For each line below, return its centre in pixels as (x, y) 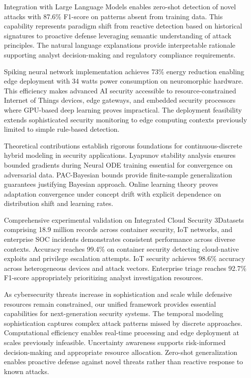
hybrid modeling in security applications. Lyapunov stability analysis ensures (120, 155)
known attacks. (27, 371)
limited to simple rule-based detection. (62, 129)
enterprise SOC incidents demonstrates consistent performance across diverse (120, 239)
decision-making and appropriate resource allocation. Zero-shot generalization (121, 352)
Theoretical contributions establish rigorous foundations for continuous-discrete (123, 145)
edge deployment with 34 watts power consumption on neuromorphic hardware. (124, 81)
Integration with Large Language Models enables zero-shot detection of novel (120, 6)
